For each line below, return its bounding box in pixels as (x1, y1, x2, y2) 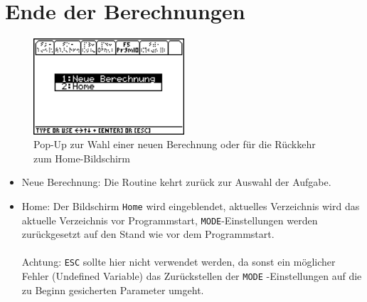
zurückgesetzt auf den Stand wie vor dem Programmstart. (21, 226, 275, 241)
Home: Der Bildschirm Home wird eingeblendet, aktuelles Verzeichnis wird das (21, 198, 360, 213)
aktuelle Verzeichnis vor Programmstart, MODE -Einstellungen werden (21, 212, 318, 227)
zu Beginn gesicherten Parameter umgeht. (21, 282, 204, 297)
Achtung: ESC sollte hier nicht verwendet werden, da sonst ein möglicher (21, 254, 336, 269)
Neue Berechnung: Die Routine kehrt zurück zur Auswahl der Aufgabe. (21, 175, 331, 189)
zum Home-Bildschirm (33, 150, 131, 165)
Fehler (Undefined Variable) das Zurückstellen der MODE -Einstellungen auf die (21, 269, 362, 283)
